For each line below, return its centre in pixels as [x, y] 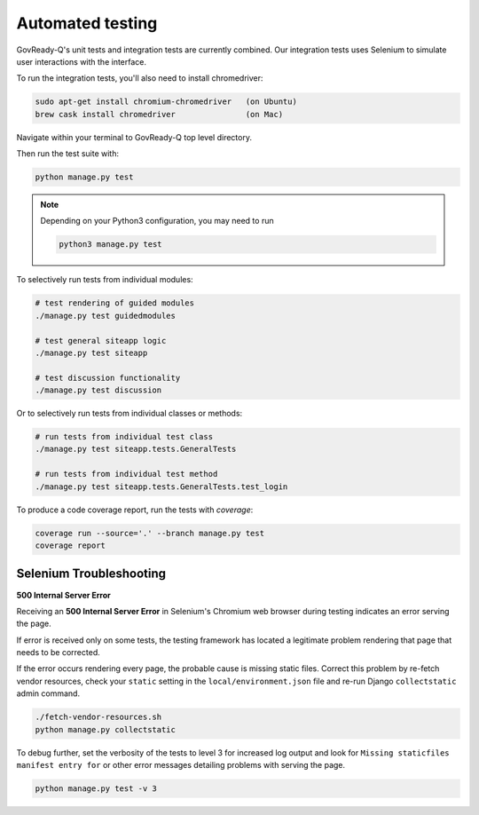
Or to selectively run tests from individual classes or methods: [130, 414]
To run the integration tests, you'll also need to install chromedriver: [140, 78]
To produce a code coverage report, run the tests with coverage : [135, 510]
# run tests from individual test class [124, 437]
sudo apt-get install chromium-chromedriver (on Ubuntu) [166, 102]
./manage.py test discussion [98, 390]
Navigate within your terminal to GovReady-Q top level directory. [134, 137]
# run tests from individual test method [126, 474]
